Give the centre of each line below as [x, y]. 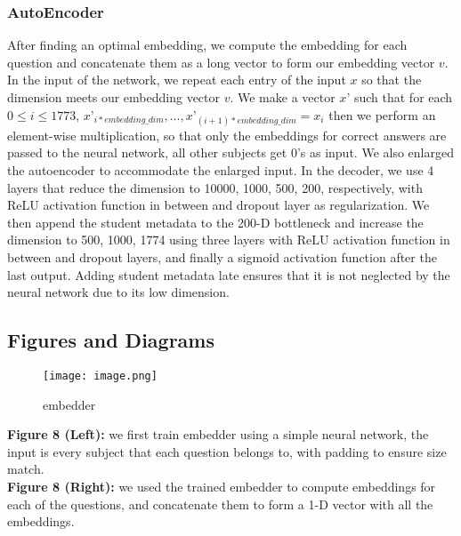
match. [26, 469]
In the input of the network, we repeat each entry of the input [177, 80]
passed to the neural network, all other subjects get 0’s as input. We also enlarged [230, 152]
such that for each [403, 97]
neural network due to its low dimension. [118, 292]
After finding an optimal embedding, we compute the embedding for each [207, 45]
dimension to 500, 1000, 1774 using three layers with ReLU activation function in [229, 240]
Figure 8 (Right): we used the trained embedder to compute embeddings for [222, 486]
